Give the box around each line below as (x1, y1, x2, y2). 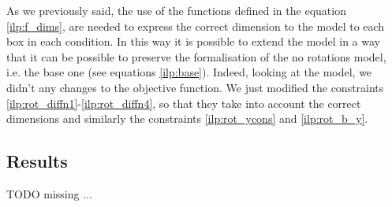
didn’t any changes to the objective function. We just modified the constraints (6, 79, 384, 95)
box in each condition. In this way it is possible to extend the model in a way (6, 33, 380, 50)
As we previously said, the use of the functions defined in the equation (6, 2, 346, 18)
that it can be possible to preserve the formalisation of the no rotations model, (6, 48, 386, 65)
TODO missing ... (6, 185, 92, 201)
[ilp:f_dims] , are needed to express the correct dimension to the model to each (6, 17, 385, 34)
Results (6, 149, 68, 173)
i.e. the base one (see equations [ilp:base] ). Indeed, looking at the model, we (6, 64, 372, 80)
